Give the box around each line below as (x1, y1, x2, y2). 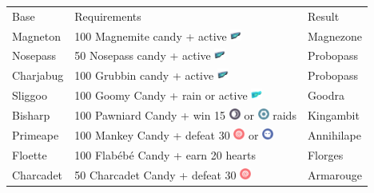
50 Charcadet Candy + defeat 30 (74, 166, 237, 183)
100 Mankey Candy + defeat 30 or (74, 126, 259, 143)
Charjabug (12, 67, 64, 84)
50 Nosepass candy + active (74, 47, 211, 64)
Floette (12, 146, 47, 163)
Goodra (307, 87, 344, 104)
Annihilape (307, 126, 361, 143)
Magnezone (307, 27, 362, 44)
